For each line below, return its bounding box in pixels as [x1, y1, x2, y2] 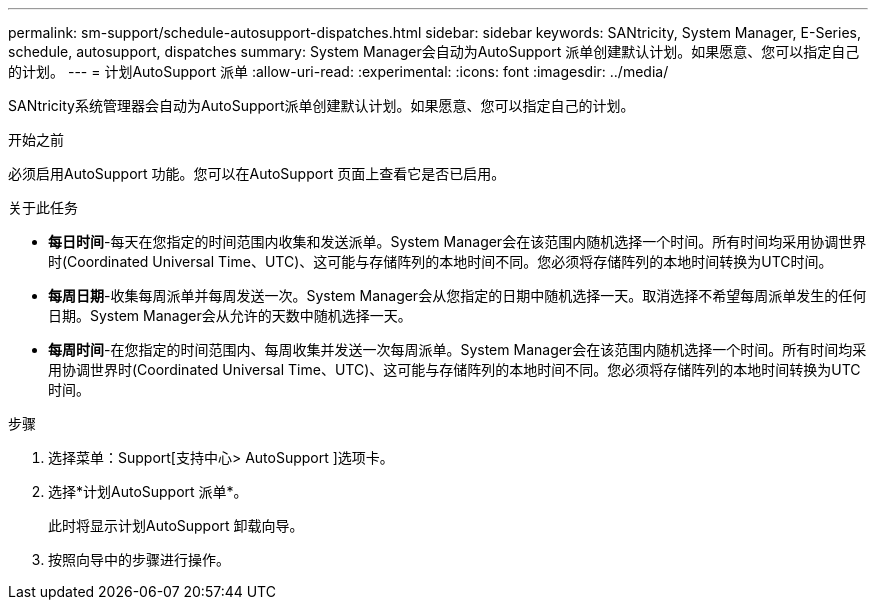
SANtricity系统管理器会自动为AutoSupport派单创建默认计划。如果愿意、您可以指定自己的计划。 [8, 97, 635, 114]
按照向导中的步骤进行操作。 [48, 551, 230, 568]
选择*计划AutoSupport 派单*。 [48, 483, 248, 500]
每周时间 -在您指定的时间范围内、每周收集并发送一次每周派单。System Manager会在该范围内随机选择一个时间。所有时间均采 [48, 341, 867, 358]
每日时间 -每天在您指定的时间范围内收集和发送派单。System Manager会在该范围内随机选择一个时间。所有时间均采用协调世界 [48, 233, 867, 250]
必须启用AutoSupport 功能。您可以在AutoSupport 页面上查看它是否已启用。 [8, 165, 506, 182]
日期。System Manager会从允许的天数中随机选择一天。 [48, 307, 412, 324]
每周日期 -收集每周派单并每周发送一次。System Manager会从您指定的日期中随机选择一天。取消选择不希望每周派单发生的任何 [48, 287, 867, 304]
